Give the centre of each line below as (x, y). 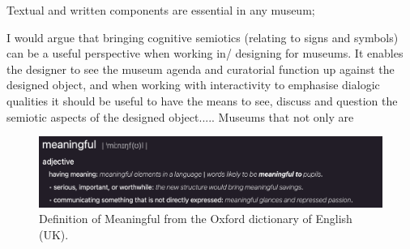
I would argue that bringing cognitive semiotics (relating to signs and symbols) (203, 37)
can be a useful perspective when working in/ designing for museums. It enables (205, 53)
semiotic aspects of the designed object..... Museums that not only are (180, 116)
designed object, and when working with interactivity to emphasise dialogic (193, 85)
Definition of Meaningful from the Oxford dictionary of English (196, 219)
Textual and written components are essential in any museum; (161, 10)
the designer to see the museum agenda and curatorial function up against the (201, 69)
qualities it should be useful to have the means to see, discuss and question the (202, 100)
